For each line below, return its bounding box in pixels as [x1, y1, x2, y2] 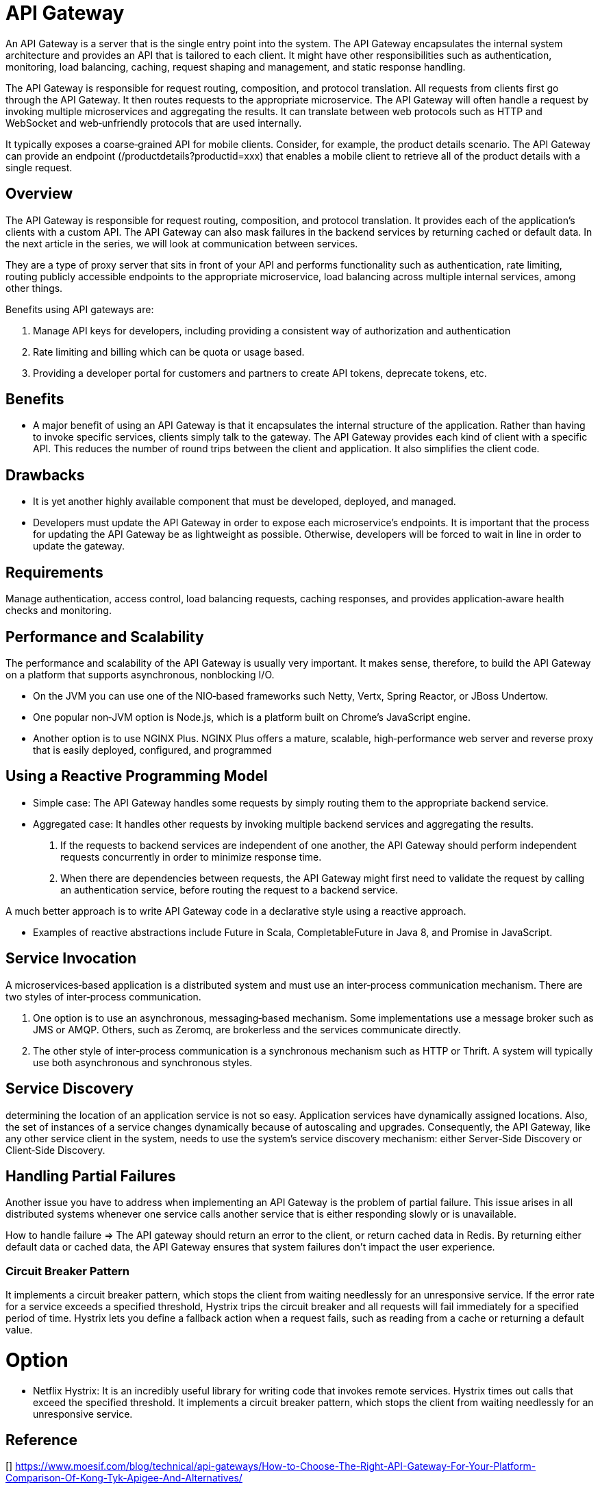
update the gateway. [33, 540, 125, 552]
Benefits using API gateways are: [5, 303, 154, 315]
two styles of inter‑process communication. [5, 990, 201, 1002]
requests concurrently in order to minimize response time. [60, 850, 322, 863]
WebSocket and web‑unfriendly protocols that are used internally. [5, 116, 302, 129]
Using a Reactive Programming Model [5, 767, 268, 785]
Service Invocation [5, 950, 137, 968]
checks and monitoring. [5, 604, 112, 617]
